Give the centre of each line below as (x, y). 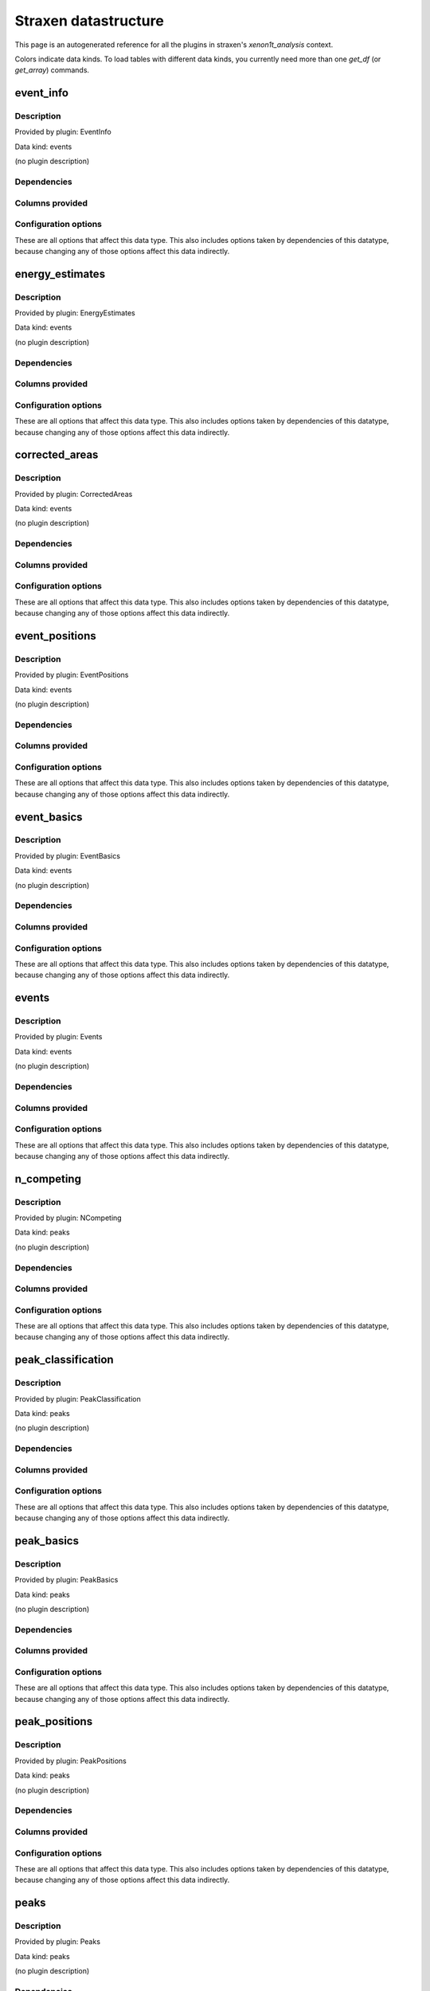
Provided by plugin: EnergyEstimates (75, 313)
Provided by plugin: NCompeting (68, 1218)
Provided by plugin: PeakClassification (78, 1398)
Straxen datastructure (90, 21)
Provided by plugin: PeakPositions (70, 1761)
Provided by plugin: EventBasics (68, 855)
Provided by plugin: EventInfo (63, 132)
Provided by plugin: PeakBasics (66, 1580)
